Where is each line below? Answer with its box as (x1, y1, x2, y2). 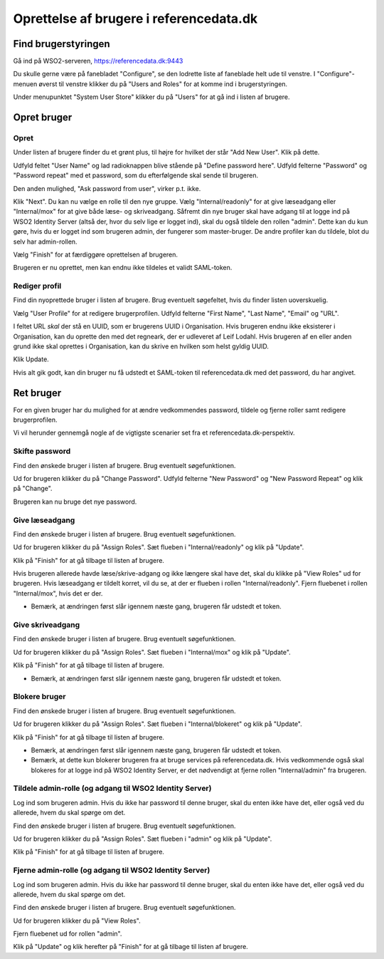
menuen (13, 79, 38, 88)
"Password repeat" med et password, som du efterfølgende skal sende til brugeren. (13, 171, 259, 180)
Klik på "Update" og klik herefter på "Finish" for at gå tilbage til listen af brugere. (13, 943, 248, 951)
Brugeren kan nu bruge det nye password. (13, 497, 137, 506)
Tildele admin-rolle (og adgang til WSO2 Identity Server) (13, 784, 212, 794)
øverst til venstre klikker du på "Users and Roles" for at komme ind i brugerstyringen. (38, 79, 288, 88)
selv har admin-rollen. (13, 237, 78, 246)
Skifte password (13, 446, 71, 456)
